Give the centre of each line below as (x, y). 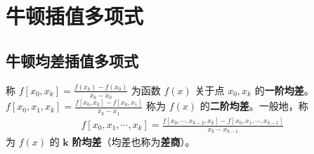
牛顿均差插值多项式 (72, 60)
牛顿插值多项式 (75, 16)
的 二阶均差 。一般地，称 (254, 106)
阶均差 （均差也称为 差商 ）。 (133, 142)
